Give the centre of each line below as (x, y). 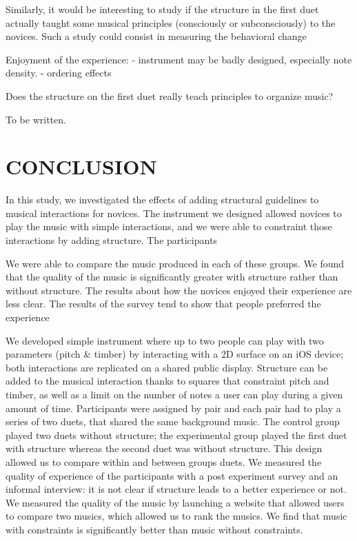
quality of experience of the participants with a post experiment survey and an (172, 475)
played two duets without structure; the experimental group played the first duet (176, 435)
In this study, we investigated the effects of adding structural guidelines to (162, 200)
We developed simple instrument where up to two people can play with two (165, 340)
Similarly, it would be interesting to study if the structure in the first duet (162, 9)
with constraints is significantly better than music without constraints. (154, 529)
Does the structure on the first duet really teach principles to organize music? (170, 95)
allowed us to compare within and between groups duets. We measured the (164, 461)
